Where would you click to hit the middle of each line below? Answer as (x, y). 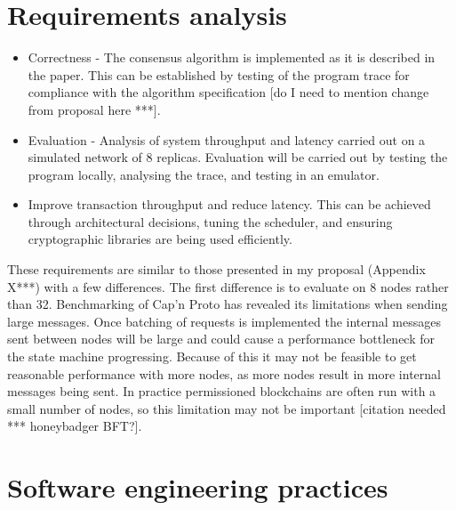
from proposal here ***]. (94, 109)
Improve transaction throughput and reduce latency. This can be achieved (229, 204)
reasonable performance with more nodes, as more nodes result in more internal (224, 373)
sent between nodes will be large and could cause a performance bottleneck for (221, 339)
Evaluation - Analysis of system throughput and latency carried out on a (227, 139)
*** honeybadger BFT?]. (75, 426)
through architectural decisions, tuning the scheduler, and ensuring (210, 221)
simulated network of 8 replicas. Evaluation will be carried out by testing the (238, 157)
